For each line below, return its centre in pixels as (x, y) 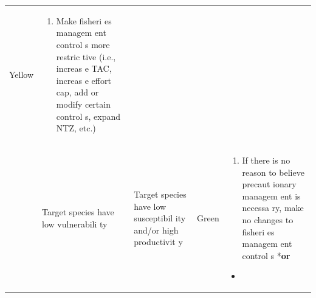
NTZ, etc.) (76, 128)
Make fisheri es (84, 20)
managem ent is (271, 196)
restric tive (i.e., (86, 56)
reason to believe (273, 172)
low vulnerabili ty (75, 223)
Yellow (22, 74)
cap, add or (77, 92)
